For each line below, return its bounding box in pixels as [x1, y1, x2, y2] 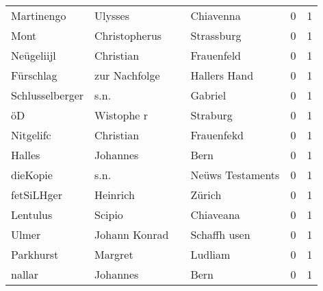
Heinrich [94, 187, 135, 202]
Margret [94, 246, 133, 262]
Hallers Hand [190, 67, 254, 83]
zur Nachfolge [94, 67, 160, 83]
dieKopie [11, 167, 53, 183]
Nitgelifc [11, 127, 51, 143]
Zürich [190, 187, 222, 202]
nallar [11, 266, 39, 282]
